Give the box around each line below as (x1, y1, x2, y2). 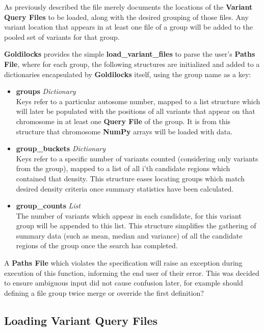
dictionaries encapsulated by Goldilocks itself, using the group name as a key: (4, 68, 251, 79)
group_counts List (16, 200, 81, 211)
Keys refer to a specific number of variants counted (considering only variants (16, 153, 258, 163)
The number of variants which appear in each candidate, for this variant (16, 210, 242, 221)
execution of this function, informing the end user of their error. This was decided (4, 267, 259, 278)
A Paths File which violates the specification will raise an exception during (4, 257, 243, 268)
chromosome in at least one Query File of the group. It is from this (16, 115, 231, 126)
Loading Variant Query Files (4, 312, 158, 328)
